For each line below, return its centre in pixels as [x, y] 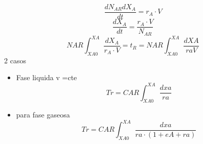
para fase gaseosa [43, 115]
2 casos [15, 60]
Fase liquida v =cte [47, 77]
